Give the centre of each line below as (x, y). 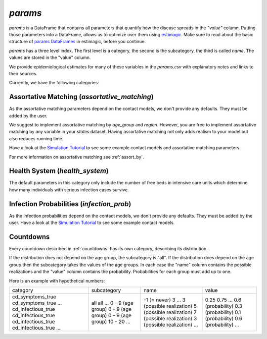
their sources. (23, 73)
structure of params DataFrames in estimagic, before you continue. (77, 42)
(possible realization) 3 (170, 318)
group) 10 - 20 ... (111, 321)
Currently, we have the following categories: (54, 83)
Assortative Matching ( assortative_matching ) (81, 97)
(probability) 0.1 (223, 312)
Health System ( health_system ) (59, 171)
